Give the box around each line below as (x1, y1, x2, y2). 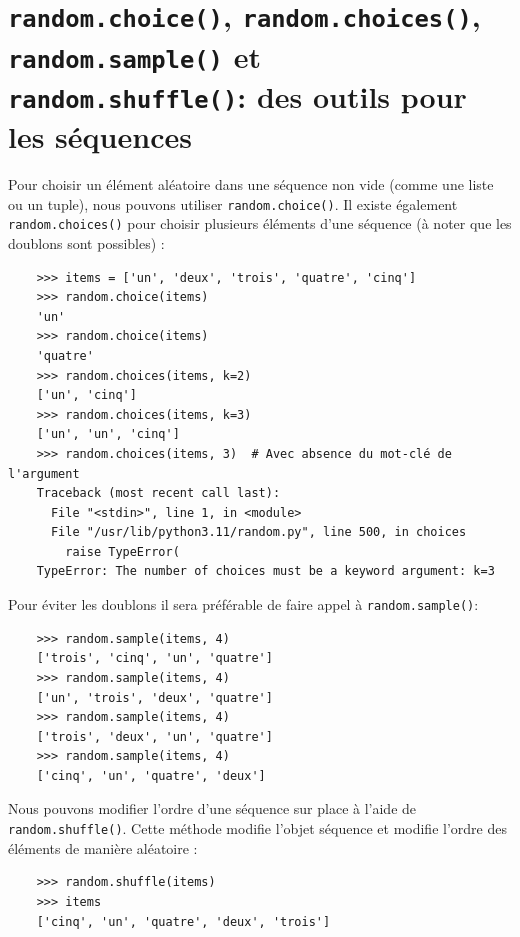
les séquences (8, 116, 192, 157)
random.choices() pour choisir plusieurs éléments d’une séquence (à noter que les (8, 213, 512, 234)
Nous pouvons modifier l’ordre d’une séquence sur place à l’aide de (8, 798, 417, 819)
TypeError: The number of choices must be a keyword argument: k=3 (36, 564, 495, 579)
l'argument (8, 466, 80, 481)
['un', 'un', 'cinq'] (36, 427, 180, 442)
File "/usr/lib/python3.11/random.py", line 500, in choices (50, 525, 467, 540)
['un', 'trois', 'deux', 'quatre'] (36, 690, 273, 705)
